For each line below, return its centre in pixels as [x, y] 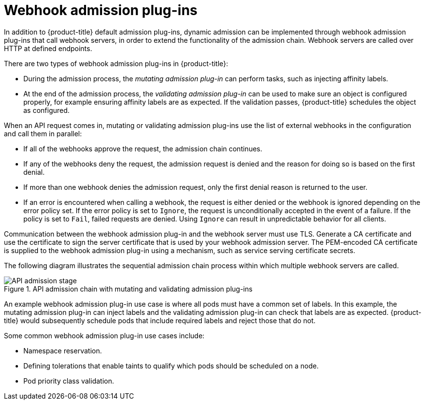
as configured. [47, 110]
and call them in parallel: [43, 133]
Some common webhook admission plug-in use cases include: [104, 335]
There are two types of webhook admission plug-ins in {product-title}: [116, 63]
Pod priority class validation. [69, 381]
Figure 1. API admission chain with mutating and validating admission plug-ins [128, 289]
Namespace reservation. [63, 350]
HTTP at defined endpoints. [48, 48]
